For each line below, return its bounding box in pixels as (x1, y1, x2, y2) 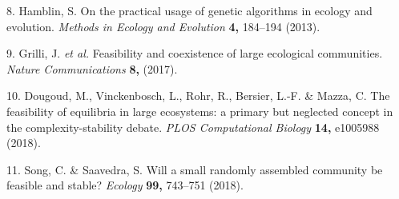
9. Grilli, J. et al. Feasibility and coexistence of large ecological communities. (6, 45, 383, 62)
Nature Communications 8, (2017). (6, 60, 178, 77)
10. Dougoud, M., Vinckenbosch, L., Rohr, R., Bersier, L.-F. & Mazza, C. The (6, 87, 390, 104)
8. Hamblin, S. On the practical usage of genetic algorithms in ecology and (6, 2, 373, 18)
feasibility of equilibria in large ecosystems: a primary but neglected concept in (6, 102, 393, 119)
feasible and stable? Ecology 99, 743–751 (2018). (6, 177, 244, 193)
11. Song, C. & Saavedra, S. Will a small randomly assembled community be (6, 161, 383, 177)
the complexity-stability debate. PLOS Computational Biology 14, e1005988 (6, 118, 380, 135)
